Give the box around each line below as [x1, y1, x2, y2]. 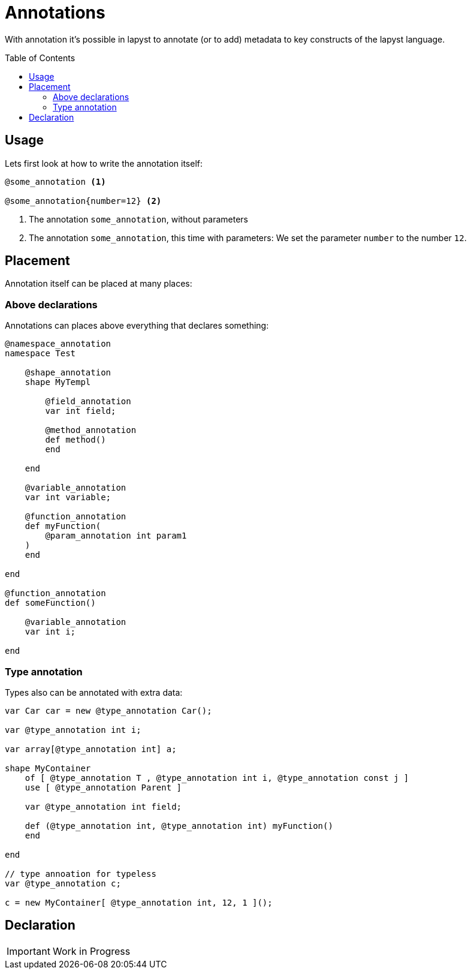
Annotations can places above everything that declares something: [5, 320, 269, 331]
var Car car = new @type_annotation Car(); [5, 705, 212, 716]
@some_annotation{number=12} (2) [5, 196, 162, 206]
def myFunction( [25, 521, 101, 531]
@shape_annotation [25, 368, 111, 378]
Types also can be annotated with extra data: [5, 687, 183, 698]
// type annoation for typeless [5, 868, 156, 879]
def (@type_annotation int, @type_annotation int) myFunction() [25, 820, 333, 831]
